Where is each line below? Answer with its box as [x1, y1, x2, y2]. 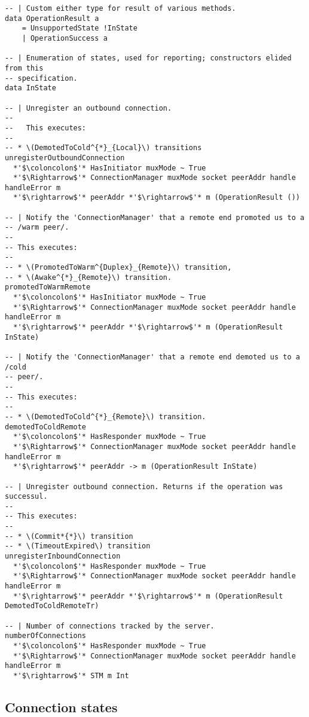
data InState [5, 84, 56, 93]
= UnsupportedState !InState [22, 24, 137, 33]
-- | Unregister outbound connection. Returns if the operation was [5, 482, 283, 491]
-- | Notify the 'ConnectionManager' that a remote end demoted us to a [5, 352, 300, 361]
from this [5, 63, 44, 72]
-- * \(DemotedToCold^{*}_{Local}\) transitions [5, 144, 202, 152]
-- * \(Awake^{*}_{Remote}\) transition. [5, 273, 172, 282]
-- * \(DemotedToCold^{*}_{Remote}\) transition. [5, 412, 206, 421]
